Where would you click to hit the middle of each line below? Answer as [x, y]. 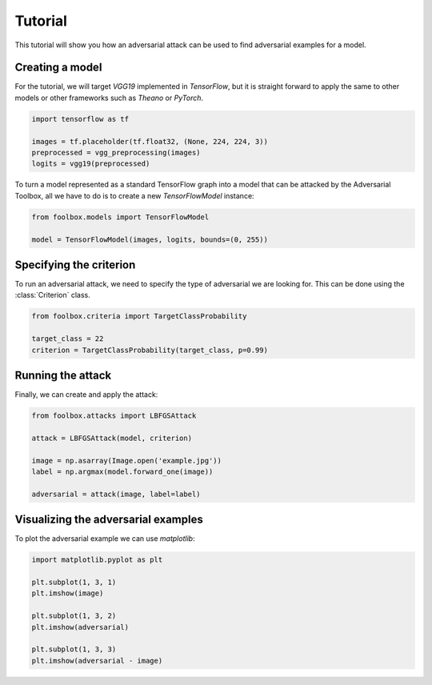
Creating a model [58, 68]
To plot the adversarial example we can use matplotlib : [105, 539]
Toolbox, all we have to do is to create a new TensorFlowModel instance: [135, 195]
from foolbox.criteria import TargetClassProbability [139, 316]
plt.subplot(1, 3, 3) [74, 649]
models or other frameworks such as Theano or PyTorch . [109, 98]
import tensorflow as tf [80, 119]
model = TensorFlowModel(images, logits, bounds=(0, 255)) [150, 239]
